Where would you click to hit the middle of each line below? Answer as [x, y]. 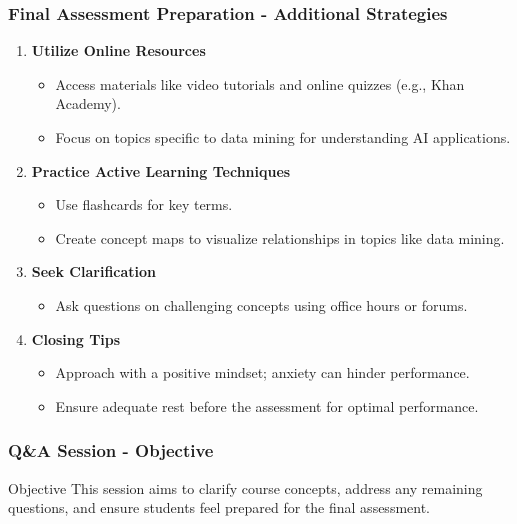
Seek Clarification [94, 271]
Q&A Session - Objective [111, 450]
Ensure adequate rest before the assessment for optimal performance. [267, 405]
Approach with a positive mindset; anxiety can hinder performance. [262, 372]
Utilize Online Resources [118, 50]
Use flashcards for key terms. [144, 204]
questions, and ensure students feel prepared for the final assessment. [219, 507]
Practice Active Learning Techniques [161, 170]
